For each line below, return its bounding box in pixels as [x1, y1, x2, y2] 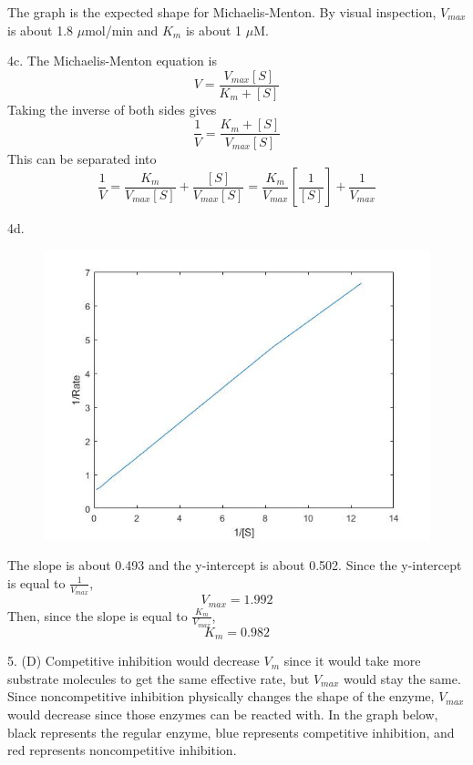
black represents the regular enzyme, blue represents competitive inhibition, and [7, 722, 455, 741]
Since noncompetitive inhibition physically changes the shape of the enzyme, [7, 687, 435, 706]
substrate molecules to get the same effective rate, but [7, 668, 310, 688]
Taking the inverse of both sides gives [7, 99, 217, 118]
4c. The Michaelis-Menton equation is [7, 51, 217, 70]
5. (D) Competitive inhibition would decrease [7, 651, 260, 670]
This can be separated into [7, 148, 157, 168]
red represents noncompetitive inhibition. [7, 740, 237, 760]
